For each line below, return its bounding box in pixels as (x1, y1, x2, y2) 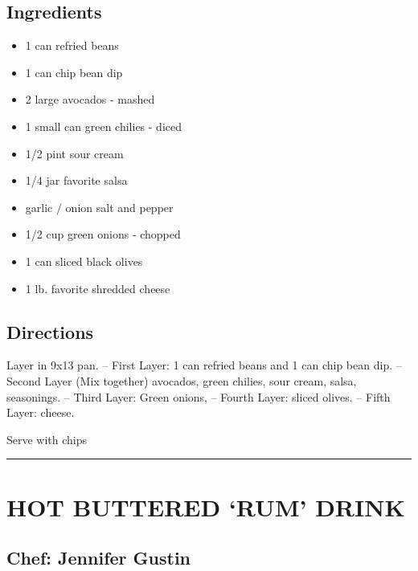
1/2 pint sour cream (25, 145, 124, 161)
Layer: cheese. (6, 404, 75, 421)
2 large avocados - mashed (25, 91, 155, 108)
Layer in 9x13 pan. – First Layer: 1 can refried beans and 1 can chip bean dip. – (6, 357, 402, 373)
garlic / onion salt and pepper (25, 198, 174, 215)
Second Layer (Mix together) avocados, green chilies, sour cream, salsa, (6, 372, 357, 389)
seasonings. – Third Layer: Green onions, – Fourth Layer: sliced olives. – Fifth (6, 388, 391, 405)
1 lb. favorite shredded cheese (25, 279, 170, 296)
